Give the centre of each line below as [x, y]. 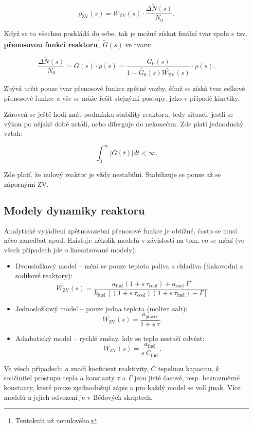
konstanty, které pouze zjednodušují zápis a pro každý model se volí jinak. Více [122, 387]
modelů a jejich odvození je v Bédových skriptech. [78, 397]
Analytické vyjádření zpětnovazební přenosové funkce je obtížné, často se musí [121, 230]
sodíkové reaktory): [44, 275]
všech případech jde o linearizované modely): [71, 249]
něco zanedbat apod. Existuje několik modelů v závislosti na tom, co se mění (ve [124, 240]
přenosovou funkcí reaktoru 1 [52, 44]
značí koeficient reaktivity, [110, 368]
